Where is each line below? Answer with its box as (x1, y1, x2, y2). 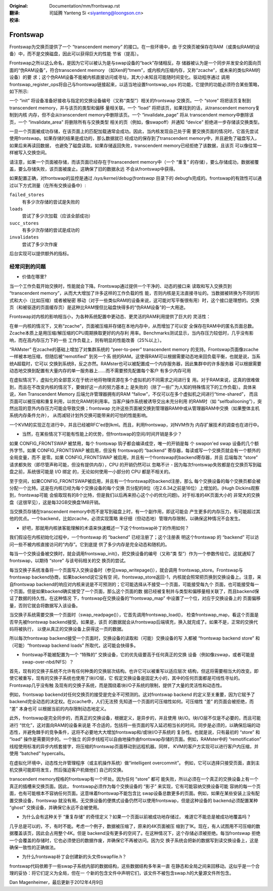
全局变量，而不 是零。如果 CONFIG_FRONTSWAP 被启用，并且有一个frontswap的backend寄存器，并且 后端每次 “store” (9, 454, 258, 460)
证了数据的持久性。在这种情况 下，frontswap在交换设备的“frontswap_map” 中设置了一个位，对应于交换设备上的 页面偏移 (9, 595, 261, 601)
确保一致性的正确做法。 (9, 844, 58, 850)
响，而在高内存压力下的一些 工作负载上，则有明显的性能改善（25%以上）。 (9, 337, 164, 343)
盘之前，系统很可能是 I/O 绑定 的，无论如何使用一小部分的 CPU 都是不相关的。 (9, 469, 173, 475)
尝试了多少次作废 (22, 241, 58, 247)
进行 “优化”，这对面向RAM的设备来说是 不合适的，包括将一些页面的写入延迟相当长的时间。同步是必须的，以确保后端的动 (9, 722, 260, 728)
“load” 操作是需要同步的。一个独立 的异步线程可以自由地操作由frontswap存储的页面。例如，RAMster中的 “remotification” (9, 736, 261, 742)
